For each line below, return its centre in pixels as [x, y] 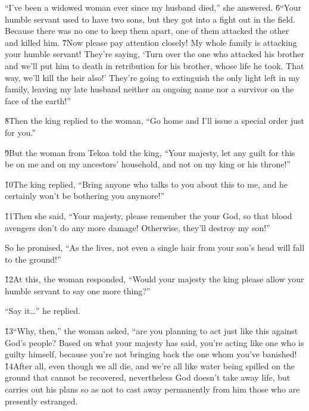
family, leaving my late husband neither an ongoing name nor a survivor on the [149, 89]
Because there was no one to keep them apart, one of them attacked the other [147, 31]
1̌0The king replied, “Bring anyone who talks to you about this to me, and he [146, 184]
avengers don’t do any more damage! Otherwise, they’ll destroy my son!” [138, 227]
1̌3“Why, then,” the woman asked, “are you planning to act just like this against [152, 331]
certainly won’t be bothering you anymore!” [85, 196]
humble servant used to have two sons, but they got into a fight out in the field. [150, 19]
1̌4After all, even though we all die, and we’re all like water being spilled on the [150, 365]
